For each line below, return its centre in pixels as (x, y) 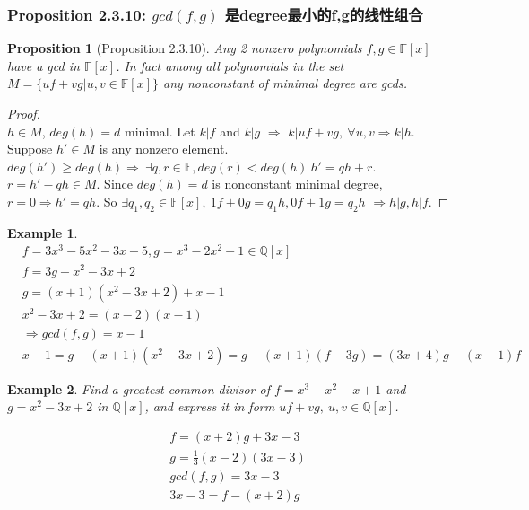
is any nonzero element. (164, 149)
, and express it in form (210, 406)
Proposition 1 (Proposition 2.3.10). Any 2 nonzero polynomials (185, 48)
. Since (115, 184)
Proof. (24, 113)
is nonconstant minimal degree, (297, 184)
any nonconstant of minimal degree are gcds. (285, 83)
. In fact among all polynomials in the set (230, 65)
